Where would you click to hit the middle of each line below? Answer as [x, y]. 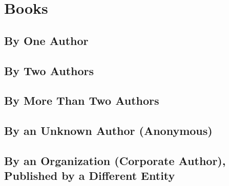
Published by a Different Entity [90, 176]
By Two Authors [49, 70]
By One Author [46, 40]
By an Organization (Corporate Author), [115, 160]
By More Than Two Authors [82, 100]
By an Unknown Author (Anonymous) [108, 131]
